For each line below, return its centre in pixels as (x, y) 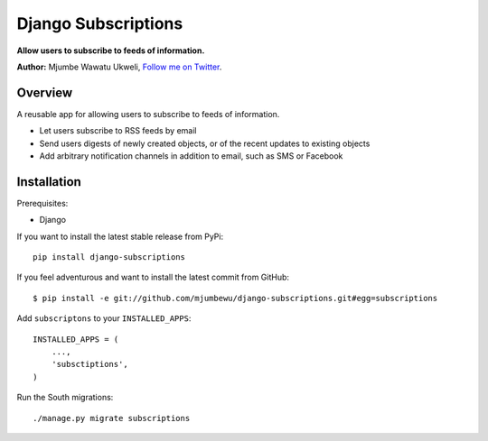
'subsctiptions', (89, 364)
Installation (49, 182)
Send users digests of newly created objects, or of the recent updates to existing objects (205, 143)
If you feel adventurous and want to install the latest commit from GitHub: (153, 277)
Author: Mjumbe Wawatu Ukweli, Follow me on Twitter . (119, 67)
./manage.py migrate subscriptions (112, 418)
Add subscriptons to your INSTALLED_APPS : (104, 318)
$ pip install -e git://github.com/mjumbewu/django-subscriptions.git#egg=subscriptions (235, 298)
